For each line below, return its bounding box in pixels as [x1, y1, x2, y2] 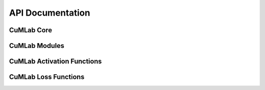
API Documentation [9, 7, 90, 18]
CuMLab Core [9, 26, 53, 34]
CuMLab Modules [9, 42, 65, 50]
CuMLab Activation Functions [9, 57, 102, 66]
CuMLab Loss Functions [9, 73, 84, 81]
